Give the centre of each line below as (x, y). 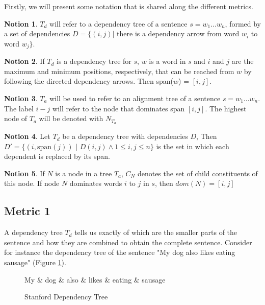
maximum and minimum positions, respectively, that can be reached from (119, 71)
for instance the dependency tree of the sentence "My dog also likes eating (120, 252)
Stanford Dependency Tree (66, 297)
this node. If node (32, 183)
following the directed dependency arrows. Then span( (89, 81)
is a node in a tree (84, 173)
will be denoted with (71, 118)
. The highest (226, 108)
